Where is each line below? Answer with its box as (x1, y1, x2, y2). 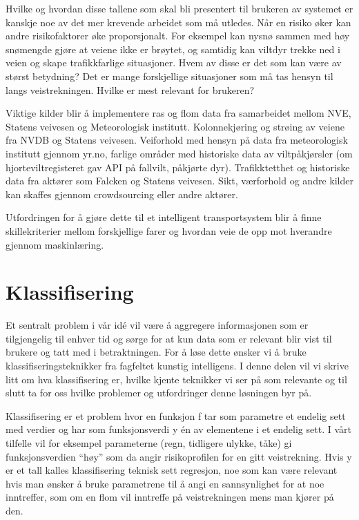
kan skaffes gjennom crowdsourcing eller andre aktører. (6, 186, 238, 201)
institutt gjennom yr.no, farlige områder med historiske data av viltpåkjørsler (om (6, 146, 353, 160)
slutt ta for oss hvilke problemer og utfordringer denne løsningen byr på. (6, 385, 312, 400)
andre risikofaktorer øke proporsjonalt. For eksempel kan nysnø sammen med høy (6, 28, 350, 43)
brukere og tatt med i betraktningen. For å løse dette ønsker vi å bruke (6, 345, 307, 359)
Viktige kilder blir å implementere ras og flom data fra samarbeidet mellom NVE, (6, 106, 351, 120)
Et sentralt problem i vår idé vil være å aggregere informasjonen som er (6, 318, 309, 332)
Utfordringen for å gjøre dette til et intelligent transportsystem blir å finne (6, 210, 322, 224)
